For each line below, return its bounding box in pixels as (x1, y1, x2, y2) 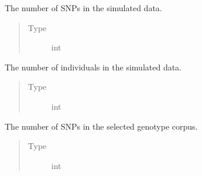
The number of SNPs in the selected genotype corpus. (5, 120, 198, 132)
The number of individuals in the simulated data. (5, 60, 182, 73)
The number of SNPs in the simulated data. (5, 2, 162, 13)
